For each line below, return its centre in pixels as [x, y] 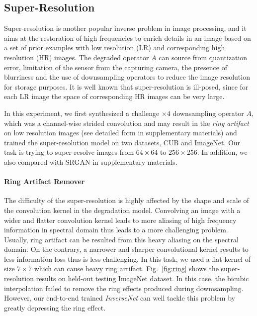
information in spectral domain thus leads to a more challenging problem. [116, 230]
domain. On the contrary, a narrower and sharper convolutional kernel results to [126, 249]
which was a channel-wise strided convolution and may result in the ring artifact [127, 123]
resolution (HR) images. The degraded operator [77, 57]
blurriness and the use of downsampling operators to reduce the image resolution [127, 77]
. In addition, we [222, 152]
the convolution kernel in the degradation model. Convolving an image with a [122, 210]
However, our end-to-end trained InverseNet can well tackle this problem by [120, 298]
